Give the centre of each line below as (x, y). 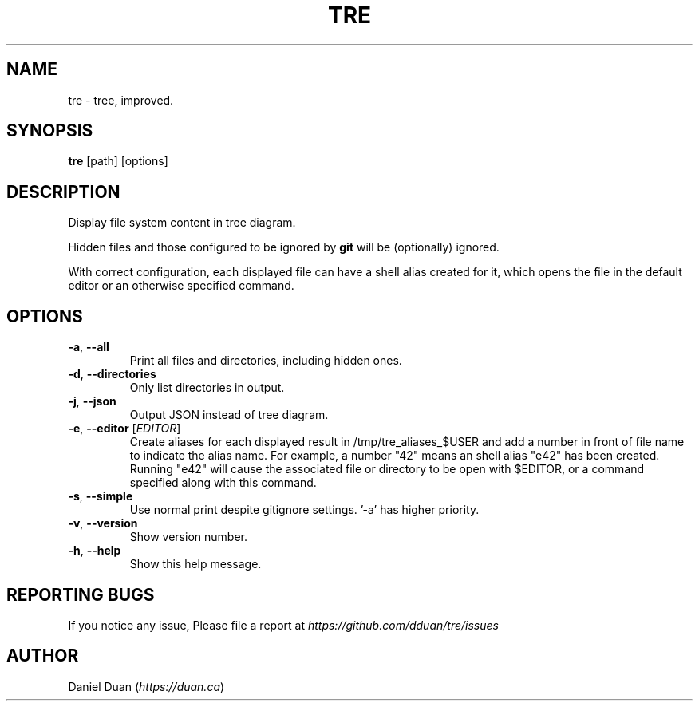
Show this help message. (195, 564)
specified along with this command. (223, 483)
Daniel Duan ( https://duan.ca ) (146, 686)
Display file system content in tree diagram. (182, 223)
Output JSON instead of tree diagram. (229, 415)
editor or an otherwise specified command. (181, 286)
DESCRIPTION (63, 192)
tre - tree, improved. (121, 100)
